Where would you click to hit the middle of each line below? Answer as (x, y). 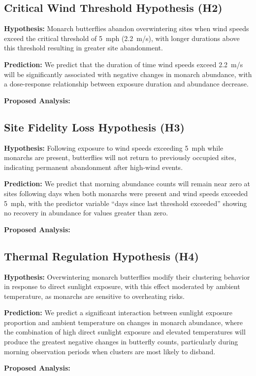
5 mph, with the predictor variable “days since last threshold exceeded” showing (126, 203)
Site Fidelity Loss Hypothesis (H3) (94, 127)
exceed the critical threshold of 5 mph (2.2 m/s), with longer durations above (122, 38)
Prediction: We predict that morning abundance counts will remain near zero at (127, 184)
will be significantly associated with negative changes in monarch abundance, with (128, 74)
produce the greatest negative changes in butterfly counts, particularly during (121, 342)
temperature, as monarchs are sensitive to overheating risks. (94, 296)
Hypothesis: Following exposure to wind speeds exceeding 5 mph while (114, 147)
